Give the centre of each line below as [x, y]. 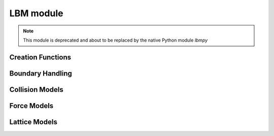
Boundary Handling [41, 73]
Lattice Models [33, 122]
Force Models [31, 106]
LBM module [36, 13]
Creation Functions [40, 57]
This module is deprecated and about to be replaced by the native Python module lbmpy [115, 40]
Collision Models [36, 90]
